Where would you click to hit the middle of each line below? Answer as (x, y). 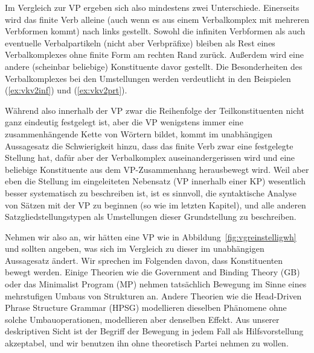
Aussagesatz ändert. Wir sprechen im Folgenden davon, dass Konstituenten (144, 260)
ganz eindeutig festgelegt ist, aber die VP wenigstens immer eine (124, 122)
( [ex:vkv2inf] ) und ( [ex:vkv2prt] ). (66, 90)
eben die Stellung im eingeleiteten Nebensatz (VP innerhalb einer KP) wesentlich (155, 181)
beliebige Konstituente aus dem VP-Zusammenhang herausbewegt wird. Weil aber (157, 169)
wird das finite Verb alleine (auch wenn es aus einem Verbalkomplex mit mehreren (157, 19)
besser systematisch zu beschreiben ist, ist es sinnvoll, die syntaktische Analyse (151, 192)
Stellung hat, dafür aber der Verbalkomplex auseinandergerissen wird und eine (150, 158)
